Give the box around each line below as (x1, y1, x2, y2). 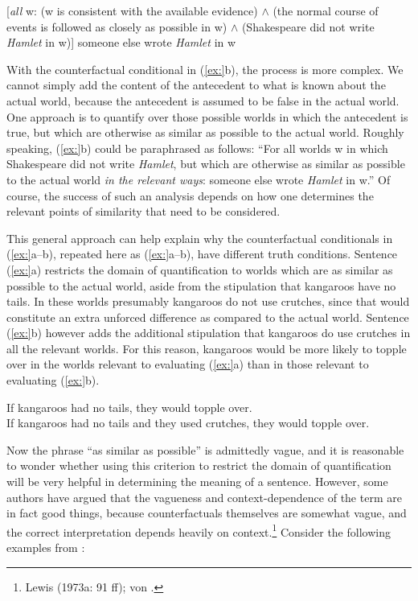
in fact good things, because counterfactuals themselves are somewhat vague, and (6, 504, 407, 521)
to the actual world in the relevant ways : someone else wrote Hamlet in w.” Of (6, 171, 391, 187)
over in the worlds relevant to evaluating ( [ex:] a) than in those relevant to (6, 356, 369, 373)
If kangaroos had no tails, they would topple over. (6, 398, 252, 415)
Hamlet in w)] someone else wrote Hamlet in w (6, 34, 236, 51)
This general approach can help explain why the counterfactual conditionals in (6, 229, 393, 246)
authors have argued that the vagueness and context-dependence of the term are (6, 488, 402, 505)
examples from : (6, 539, 85, 556)
